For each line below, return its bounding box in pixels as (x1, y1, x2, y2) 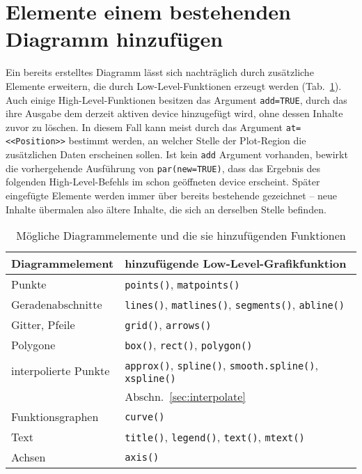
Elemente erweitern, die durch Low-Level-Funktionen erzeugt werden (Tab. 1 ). (6, 78, 342, 93)
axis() (125, 451, 159, 463)
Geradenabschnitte (11, 296, 102, 313)
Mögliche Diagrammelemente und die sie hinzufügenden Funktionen (16, 227, 346, 244)
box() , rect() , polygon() (125, 337, 253, 353)
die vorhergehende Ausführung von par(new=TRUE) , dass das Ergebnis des (6, 160, 321, 175)
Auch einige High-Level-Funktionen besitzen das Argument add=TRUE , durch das (6, 92, 347, 107)
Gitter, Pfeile (11, 316, 75, 333)
